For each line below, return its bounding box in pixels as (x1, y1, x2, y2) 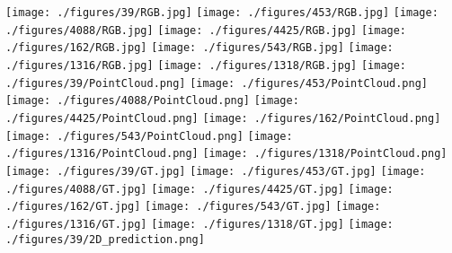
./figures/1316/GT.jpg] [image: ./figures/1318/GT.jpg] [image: (5, 217, 394, 231)
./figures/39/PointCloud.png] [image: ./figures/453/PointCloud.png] (5, 76, 428, 90)
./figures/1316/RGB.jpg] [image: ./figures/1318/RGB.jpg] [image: (5, 58, 407, 72)
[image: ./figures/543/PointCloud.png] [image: (5, 129, 293, 143)
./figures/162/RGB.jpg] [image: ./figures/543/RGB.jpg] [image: (5, 41, 394, 55)
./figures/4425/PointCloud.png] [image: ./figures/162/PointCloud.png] (5, 111, 441, 125)
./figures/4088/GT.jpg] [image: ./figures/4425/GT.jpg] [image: (5, 182, 394, 196)
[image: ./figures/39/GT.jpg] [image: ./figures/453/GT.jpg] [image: (5, 164, 426, 178)
